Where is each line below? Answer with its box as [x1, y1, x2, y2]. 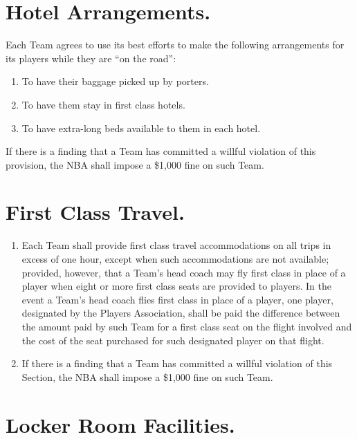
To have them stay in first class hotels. [21, 97, 185, 111]
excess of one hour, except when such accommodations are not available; [21, 252, 329, 265]
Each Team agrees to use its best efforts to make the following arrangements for [6, 37, 345, 52]
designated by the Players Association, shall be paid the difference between [21, 306, 340, 320]
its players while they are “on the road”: [6, 50, 176, 65]
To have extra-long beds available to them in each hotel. [21, 120, 261, 135]
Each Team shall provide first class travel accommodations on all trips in [21, 238, 331, 252]
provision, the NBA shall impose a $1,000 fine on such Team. [6, 157, 264, 171]
